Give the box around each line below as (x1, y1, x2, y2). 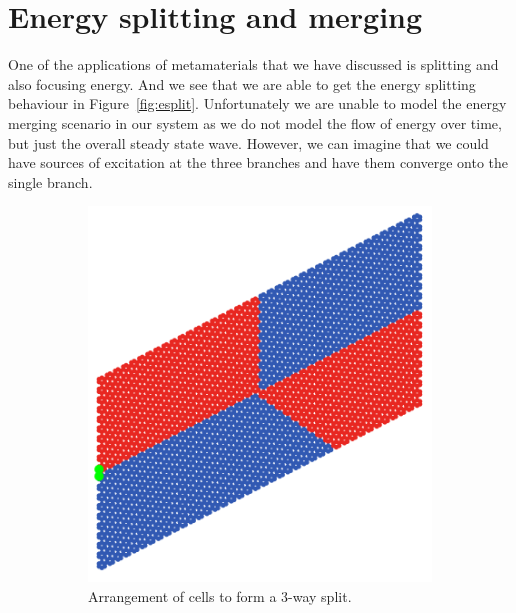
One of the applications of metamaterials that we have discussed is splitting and (8, 54, 499, 75)
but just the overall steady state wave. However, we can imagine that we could (8, 132, 489, 153)
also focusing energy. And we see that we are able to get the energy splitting (8, 73, 476, 94)
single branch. (8, 171, 93, 192)
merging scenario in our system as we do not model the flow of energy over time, (8, 112, 502, 133)
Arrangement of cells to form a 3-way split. (88, 585, 352, 606)
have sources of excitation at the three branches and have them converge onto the (8, 152, 509, 173)
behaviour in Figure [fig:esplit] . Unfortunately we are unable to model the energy (8, 93, 507, 114)
